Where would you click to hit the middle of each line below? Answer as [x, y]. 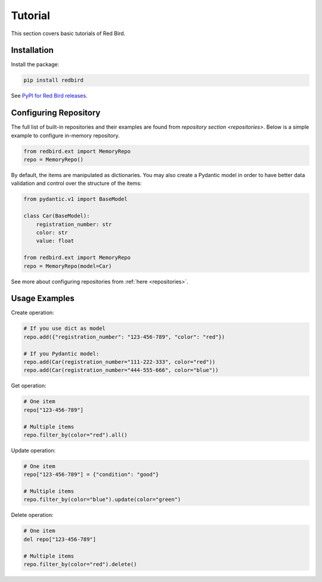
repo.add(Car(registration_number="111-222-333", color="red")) [120, 362]
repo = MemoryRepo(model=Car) [68, 266]
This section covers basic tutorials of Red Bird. [68, 33]
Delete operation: [32, 515]
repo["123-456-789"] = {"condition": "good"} [91, 475]
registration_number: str [74, 224]
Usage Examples [43, 298]
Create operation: [32, 312]
